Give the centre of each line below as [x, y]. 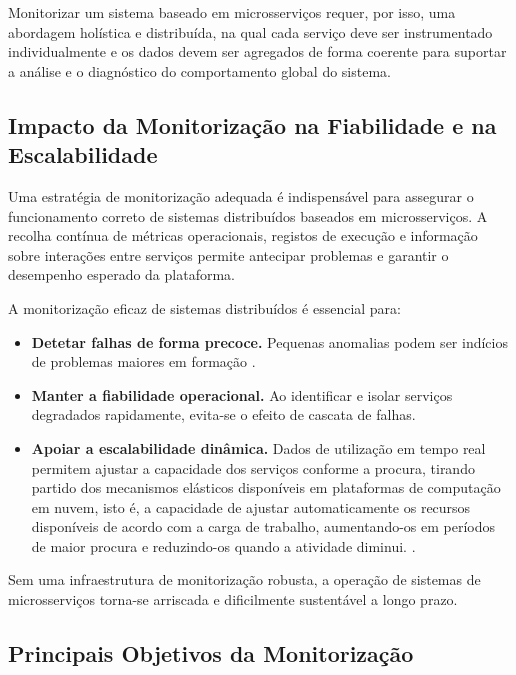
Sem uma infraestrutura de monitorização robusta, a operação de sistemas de [244, 579]
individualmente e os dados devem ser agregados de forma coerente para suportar [257, 51]
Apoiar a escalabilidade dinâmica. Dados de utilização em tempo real [258, 447]
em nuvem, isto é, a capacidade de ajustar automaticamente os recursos [251, 506]
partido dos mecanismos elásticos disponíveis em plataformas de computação [266, 487]
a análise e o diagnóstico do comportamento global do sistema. [199, 70]
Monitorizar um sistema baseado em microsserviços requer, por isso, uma [232, 12]
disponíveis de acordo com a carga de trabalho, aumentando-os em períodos [263, 526]
